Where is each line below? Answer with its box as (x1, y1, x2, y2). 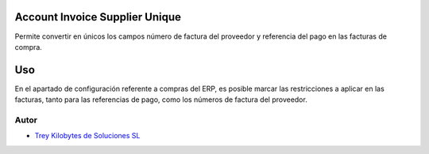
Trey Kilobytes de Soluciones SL (34, 131, 141, 141)
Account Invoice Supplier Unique (14, 10, 182, 24)
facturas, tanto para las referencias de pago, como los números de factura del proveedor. (14, 95, 307, 104)
